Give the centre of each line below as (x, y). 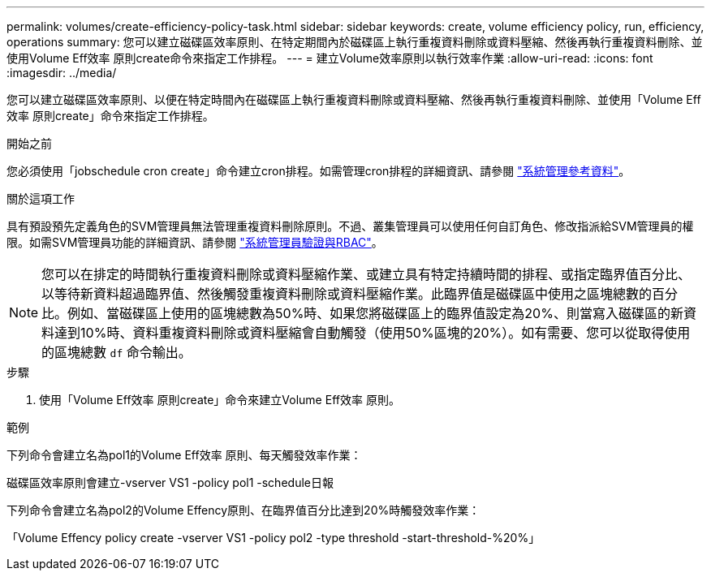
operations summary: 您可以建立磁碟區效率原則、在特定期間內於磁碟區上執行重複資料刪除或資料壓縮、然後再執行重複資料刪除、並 (355, 42)
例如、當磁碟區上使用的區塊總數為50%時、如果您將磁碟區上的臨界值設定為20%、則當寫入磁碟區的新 (375, 313)
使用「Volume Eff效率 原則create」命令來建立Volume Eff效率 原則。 (220, 400)
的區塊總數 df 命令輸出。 (116, 352)
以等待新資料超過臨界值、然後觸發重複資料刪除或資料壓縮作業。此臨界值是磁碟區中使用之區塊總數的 (347, 294)
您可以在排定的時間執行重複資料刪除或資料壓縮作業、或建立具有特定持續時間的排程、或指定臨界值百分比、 (366, 274)
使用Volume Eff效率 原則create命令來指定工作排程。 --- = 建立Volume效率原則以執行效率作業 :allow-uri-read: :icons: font (330, 58)
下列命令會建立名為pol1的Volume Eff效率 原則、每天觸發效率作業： (184, 455)
